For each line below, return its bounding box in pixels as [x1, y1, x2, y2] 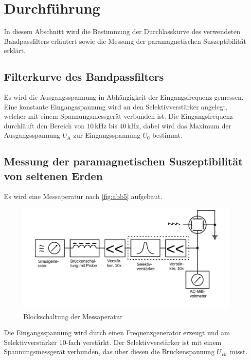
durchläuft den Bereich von [4, 120, 85, 130]
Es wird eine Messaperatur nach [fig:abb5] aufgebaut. [4, 191, 162, 201]
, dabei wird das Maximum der [139, 120, 232, 130]
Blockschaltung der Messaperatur [23, 311, 123, 321]
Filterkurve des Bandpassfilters [4, 69, 164, 84]
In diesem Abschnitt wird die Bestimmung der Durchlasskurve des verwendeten [4, 26, 240, 36]
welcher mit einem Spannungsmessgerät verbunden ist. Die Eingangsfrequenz [4, 111, 233, 121]
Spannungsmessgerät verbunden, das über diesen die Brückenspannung [4, 346, 215, 357]
